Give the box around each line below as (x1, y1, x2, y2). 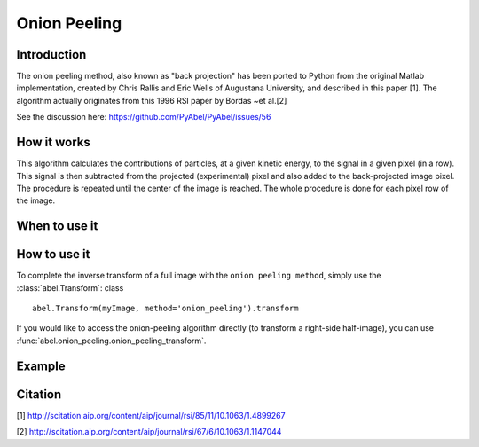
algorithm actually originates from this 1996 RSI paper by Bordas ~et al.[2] (16, 95, 287, 106)
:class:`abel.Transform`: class (16, 282, 124, 293)
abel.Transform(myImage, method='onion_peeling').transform (32, 303, 299, 314)
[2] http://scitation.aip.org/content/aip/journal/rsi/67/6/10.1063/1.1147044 (16, 427, 282, 437)
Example (16, 358, 66, 373)
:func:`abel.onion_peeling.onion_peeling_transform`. (16, 335, 207, 346)
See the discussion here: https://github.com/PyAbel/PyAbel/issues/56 (16, 112, 271, 122)
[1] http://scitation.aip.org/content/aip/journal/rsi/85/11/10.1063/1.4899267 (16, 410, 286, 420)
